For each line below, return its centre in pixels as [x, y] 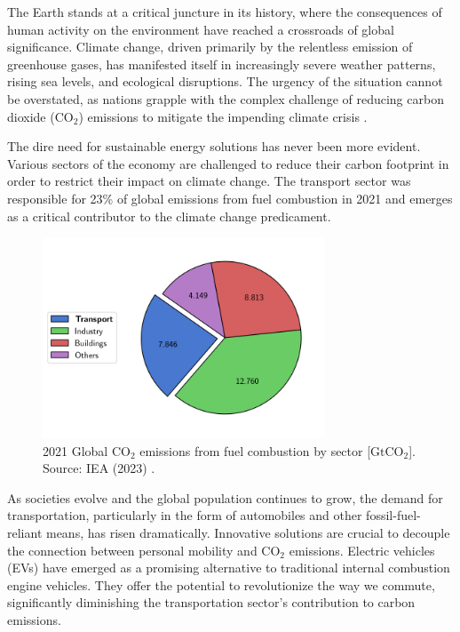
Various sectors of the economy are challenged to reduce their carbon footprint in [228, 163]
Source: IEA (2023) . [99, 468]
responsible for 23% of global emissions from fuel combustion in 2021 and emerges [230, 198]
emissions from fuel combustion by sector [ [255, 450]
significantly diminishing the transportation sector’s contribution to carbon [211, 602]
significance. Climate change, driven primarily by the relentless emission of [210, 47]
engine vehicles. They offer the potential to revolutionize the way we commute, [221, 584]
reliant [25, 533]
